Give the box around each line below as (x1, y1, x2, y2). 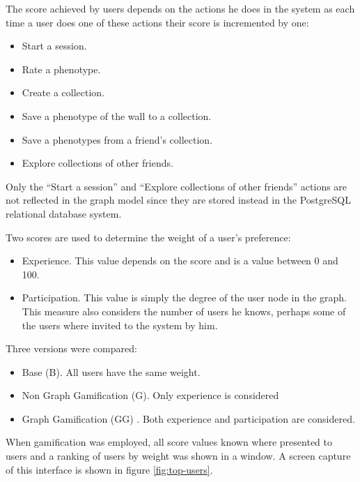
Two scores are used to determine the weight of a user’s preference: (6, 229, 291, 244)
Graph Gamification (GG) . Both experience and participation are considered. (22, 411, 355, 425)
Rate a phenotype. (22, 61, 101, 76)
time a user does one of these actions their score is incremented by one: (6, 15, 309, 29)
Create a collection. (22, 85, 105, 100)
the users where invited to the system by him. (22, 317, 218, 332)
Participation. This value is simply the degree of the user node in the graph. (22, 290, 347, 305)
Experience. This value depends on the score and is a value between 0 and (22, 253, 338, 268)
